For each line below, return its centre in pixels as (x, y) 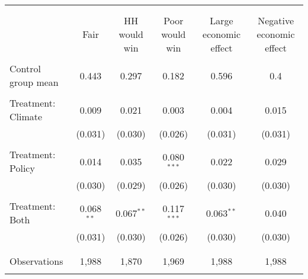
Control (25, 68)
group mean (34, 82)
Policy (22, 168)
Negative (276, 20)
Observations (36, 261)
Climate (26, 116)
